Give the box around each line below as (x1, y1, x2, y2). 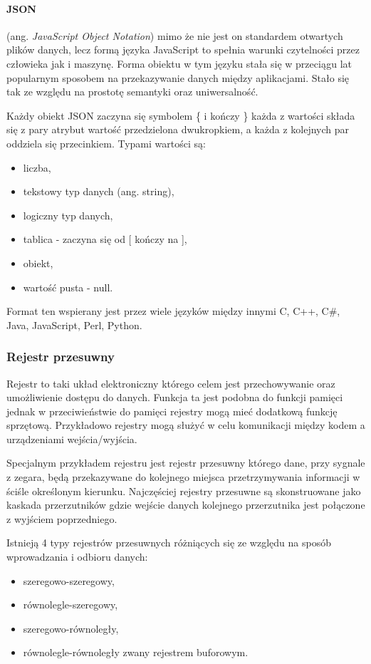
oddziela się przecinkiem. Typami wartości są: (6, 135, 206, 150)
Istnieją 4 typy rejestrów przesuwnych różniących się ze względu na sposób (6, 535, 331, 550)
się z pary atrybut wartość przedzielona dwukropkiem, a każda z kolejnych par (6, 122, 350, 137)
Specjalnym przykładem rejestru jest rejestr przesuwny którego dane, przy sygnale (6, 455, 365, 470)
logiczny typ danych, (23, 207, 113, 222)
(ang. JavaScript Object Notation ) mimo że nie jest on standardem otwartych (6, 28, 343, 43)
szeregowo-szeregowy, (23, 573, 115, 588)
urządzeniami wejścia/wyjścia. (6, 431, 137, 446)
